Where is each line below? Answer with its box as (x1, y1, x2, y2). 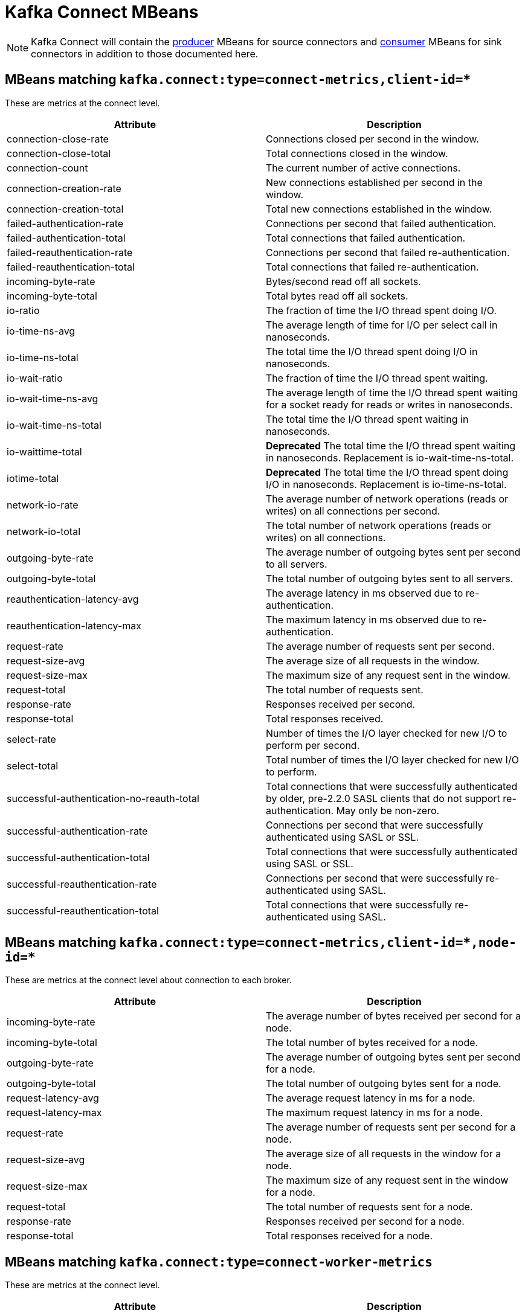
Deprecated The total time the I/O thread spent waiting (266, 439, 516, 452)
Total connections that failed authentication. (266, 231, 466, 244)
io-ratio (7, 304, 40, 316)
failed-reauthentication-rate (7, 246, 133, 258)
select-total (7, 759, 59, 772)
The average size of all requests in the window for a (266, 1147, 501, 1160)
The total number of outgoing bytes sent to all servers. (266, 572, 514, 585)
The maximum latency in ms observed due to (266, 613, 471, 626)
